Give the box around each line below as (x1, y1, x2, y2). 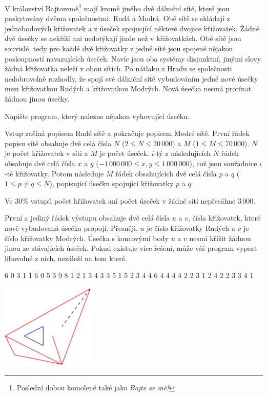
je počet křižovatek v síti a (5, 148, 88, 159)
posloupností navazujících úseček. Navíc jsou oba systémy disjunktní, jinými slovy (5, 53, 261, 64)
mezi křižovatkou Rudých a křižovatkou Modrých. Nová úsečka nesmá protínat (5, 83, 252, 94)
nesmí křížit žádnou (189, 232, 251, 243)
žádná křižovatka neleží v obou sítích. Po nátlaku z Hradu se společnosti (5, 63, 232, 74)
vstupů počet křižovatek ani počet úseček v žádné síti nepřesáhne (30, 195, 236, 206)
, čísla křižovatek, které (188, 212, 261, 223)
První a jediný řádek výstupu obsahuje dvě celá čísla (5, 212, 170, 223)
